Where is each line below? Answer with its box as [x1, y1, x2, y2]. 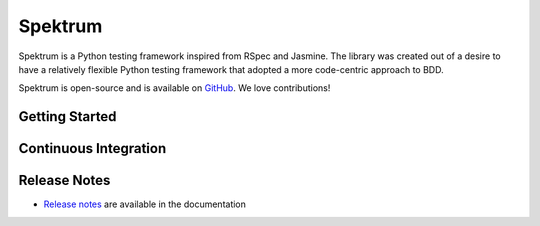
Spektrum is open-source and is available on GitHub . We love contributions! [18, 82, 331, 94]
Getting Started [18, 108, 117, 125]
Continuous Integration [18, 140, 167, 157]
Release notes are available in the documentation [43, 198, 247, 210]
